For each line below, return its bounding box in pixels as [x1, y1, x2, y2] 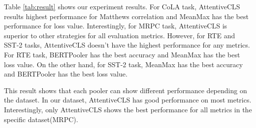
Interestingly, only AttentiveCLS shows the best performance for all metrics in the [4, 104, 252, 114]
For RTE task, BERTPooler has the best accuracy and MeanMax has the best [4, 49, 240, 59]
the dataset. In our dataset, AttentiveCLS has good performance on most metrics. [4, 95, 252, 105]
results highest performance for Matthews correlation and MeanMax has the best [4, 11, 249, 21]
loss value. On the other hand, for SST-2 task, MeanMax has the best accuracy [4, 59, 243, 69]
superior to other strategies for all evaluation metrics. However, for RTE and [4, 30, 235, 40]
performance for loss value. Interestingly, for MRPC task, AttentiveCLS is [4, 21, 227, 31]
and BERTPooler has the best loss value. [4, 69, 128, 79]
